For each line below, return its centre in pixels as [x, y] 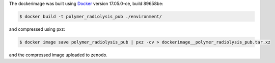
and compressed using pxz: [37, 29]
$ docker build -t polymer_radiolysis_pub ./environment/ [91, 16]
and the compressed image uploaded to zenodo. [58, 55]
